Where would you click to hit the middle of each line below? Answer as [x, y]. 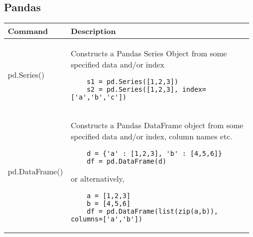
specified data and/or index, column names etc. [152, 136]
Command [28, 31]
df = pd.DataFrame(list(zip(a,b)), [153, 212]
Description [93, 31]
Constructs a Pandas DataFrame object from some [157, 125]
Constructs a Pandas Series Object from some [149, 53]
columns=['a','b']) [107, 219]
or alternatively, [98, 179]
